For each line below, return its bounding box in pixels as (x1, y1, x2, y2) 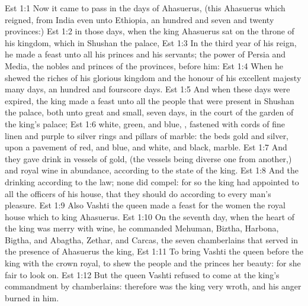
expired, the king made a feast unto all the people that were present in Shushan (5, 94, 294, 107)
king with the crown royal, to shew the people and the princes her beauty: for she (5, 257, 301, 269)
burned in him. (5, 291, 59, 304)
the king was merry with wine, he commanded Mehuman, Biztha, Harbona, (5, 222, 279, 234)
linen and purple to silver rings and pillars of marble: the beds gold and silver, (5, 129, 289, 141)
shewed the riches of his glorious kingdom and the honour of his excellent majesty (5, 71, 301, 83)
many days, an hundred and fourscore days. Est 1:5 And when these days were (5, 83, 290, 95)
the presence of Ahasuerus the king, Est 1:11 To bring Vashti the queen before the (5, 245, 303, 257)
